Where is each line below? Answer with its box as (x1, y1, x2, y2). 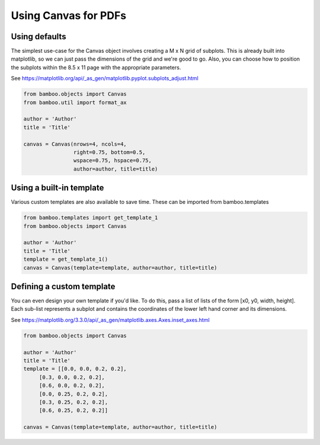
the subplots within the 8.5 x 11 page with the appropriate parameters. (11, 64, 181, 71)
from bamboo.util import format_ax (23, 99, 127, 106)
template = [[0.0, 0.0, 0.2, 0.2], (23, 365, 127, 373)
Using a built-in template (11, 183, 104, 193)
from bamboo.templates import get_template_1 (23, 214, 158, 221)
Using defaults (11, 31, 66, 42)
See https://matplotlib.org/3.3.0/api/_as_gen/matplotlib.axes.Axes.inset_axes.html (11, 316, 210, 323)
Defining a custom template (11, 281, 116, 291)
